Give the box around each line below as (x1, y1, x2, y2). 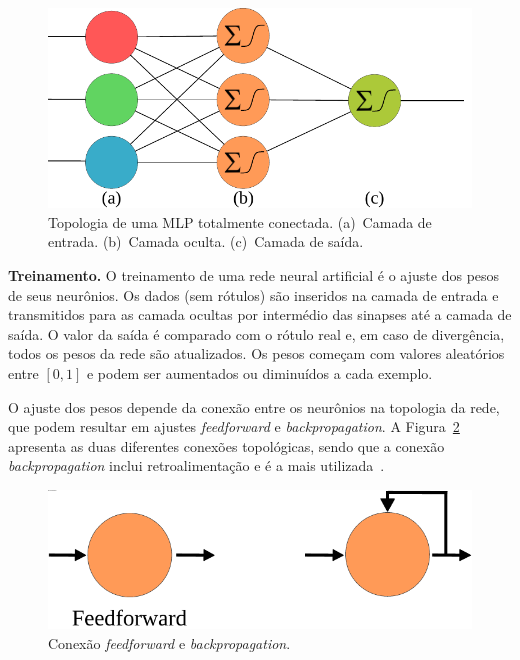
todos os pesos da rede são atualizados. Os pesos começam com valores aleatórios (8, 343, 505, 364)
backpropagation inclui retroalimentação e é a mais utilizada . (8, 455, 385, 476)
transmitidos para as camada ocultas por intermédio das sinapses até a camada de (8, 304, 512, 325)
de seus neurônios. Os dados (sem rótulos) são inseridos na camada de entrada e (8, 284, 499, 305)
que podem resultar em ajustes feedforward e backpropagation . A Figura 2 (8, 416, 460, 437)
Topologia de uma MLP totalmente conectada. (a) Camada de (48, 211, 432, 232)
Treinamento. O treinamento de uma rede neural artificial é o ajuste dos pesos (8, 264, 500, 285)
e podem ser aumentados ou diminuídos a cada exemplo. (86, 362, 433, 383)
